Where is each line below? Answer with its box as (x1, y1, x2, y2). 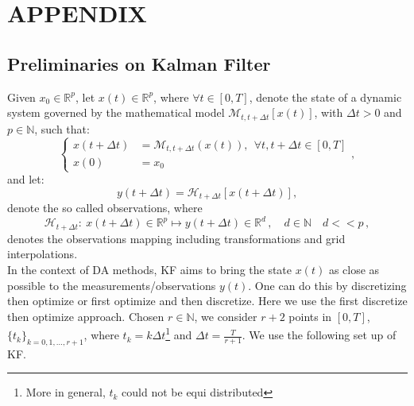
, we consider (194, 307, 257, 324)
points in (288, 307, 332, 324)
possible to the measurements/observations (7, 276, 216, 293)
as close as (328, 261, 380, 278)
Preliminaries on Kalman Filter (7, 51, 271, 75)
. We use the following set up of (242, 327, 397, 343)
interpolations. (7, 246, 78, 262)
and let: (7, 171, 44, 188)
